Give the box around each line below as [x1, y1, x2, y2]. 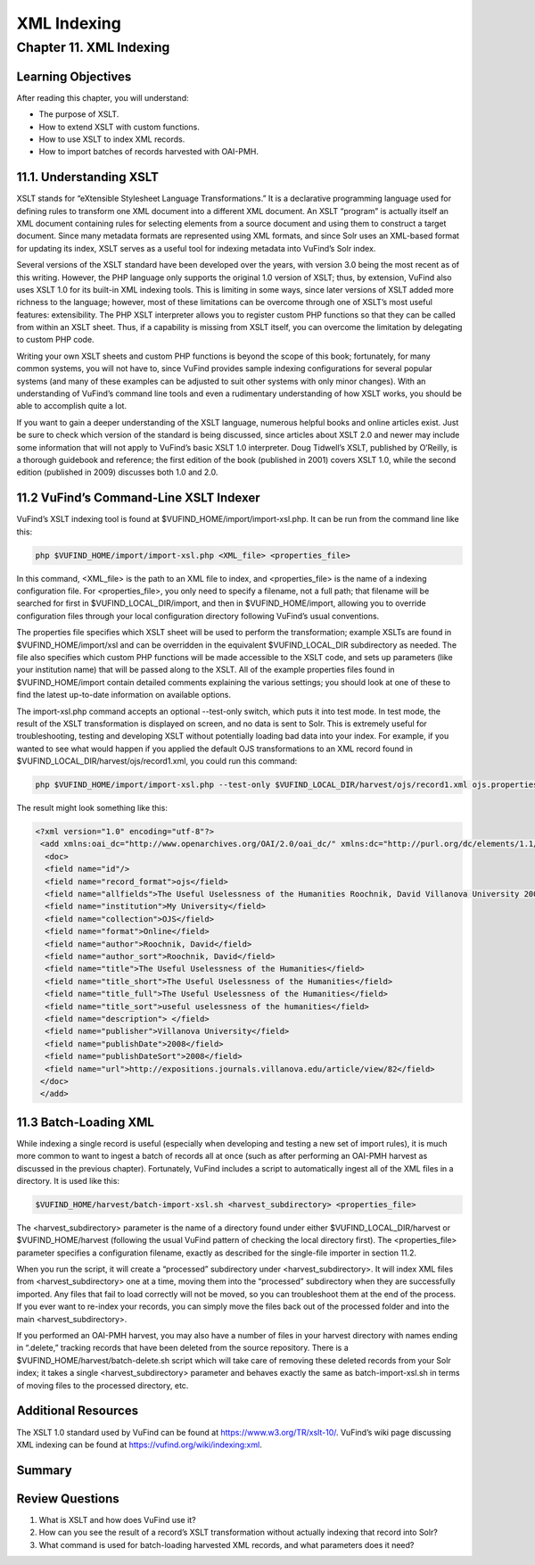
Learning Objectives [16, 69, 132, 84]
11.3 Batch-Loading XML [16, 1114, 155, 1130]
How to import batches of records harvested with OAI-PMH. [38, 146, 259, 157]
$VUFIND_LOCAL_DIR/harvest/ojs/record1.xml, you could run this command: [16, 756, 298, 766]
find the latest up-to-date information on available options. [16, 690, 232, 700]
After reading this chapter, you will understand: [16, 92, 189, 103]
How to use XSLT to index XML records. [38, 134, 185, 145]
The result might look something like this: [16, 803, 169, 814]
